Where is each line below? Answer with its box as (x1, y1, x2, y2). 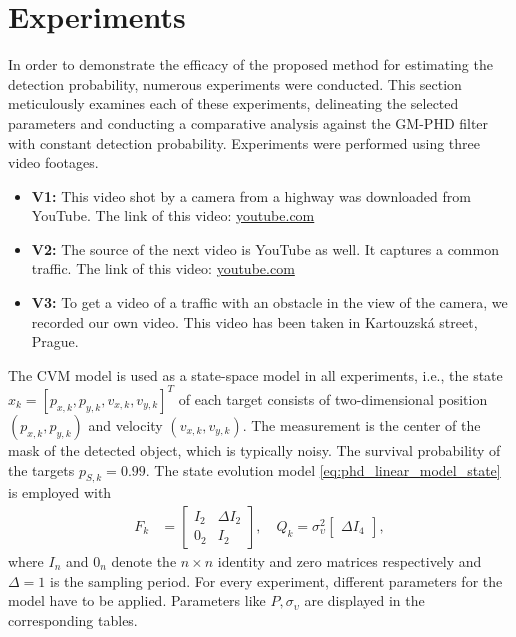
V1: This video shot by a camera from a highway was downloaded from (31, 185, 471, 206)
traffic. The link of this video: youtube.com (31, 258, 295, 279)
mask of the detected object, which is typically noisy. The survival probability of (8, 439, 501, 460)
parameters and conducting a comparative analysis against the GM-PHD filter (8, 112, 489, 133)
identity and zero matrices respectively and (217, 550, 482, 571)
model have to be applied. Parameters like (8, 590, 266, 611)
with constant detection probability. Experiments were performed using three (8, 132, 481, 153)
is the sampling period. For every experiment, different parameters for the (49, 570, 503, 591)
